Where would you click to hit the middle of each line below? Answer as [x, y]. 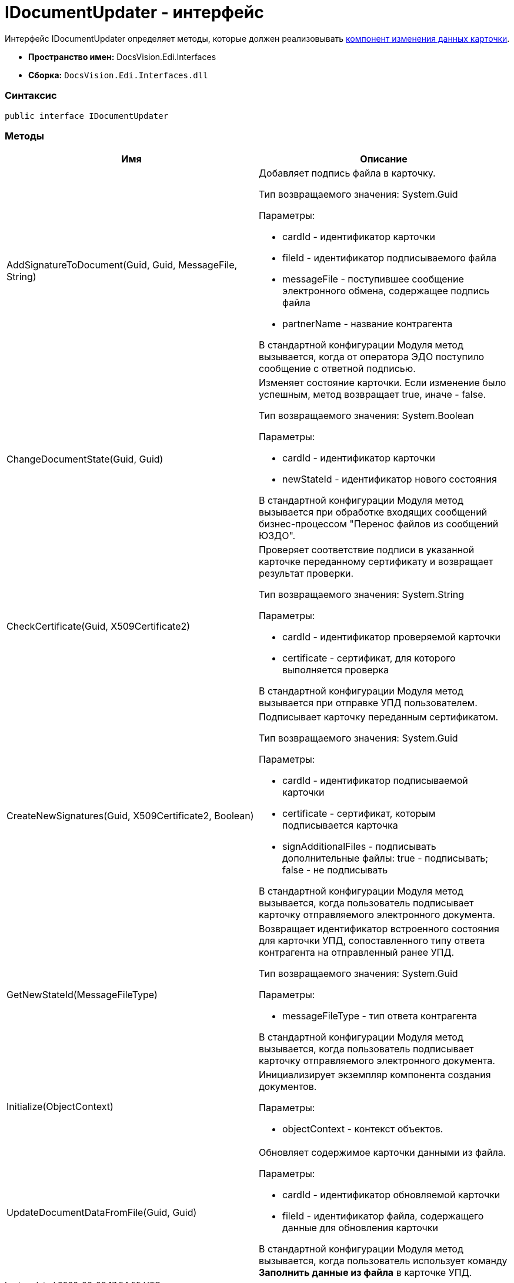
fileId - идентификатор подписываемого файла [390, 258]
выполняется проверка [336, 670]
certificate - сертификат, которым [359, 814]
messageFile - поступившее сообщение [373, 279]
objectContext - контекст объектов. [363, 1129]
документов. [288, 1087]
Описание [384, 159]
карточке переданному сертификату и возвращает [376, 562]
